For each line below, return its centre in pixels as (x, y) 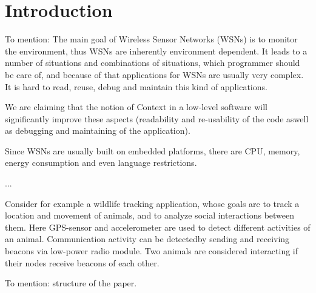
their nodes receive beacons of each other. (82, 262)
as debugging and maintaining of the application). (98, 130)
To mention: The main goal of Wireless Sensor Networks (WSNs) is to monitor (151, 39)
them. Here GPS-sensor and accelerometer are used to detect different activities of (158, 227)
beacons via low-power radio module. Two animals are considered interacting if (152, 251)
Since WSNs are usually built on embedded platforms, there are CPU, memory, (153, 150)
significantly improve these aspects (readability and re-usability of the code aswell (157, 118)
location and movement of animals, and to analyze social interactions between (150, 215)
